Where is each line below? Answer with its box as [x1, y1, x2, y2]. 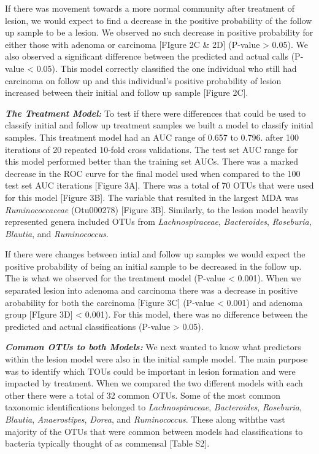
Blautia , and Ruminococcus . [5, 227, 109, 240]
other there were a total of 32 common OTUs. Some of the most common [5, 388, 280, 401]
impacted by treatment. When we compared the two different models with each [5, 377, 303, 389]
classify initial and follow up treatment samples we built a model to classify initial [5, 119, 313, 131]
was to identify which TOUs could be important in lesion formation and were [5, 364, 296, 377]
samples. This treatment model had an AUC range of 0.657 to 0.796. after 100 [5, 130, 299, 143]
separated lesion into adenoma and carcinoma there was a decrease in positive [5, 284, 298, 297]
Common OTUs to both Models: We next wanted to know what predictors [5, 340, 301, 353]
